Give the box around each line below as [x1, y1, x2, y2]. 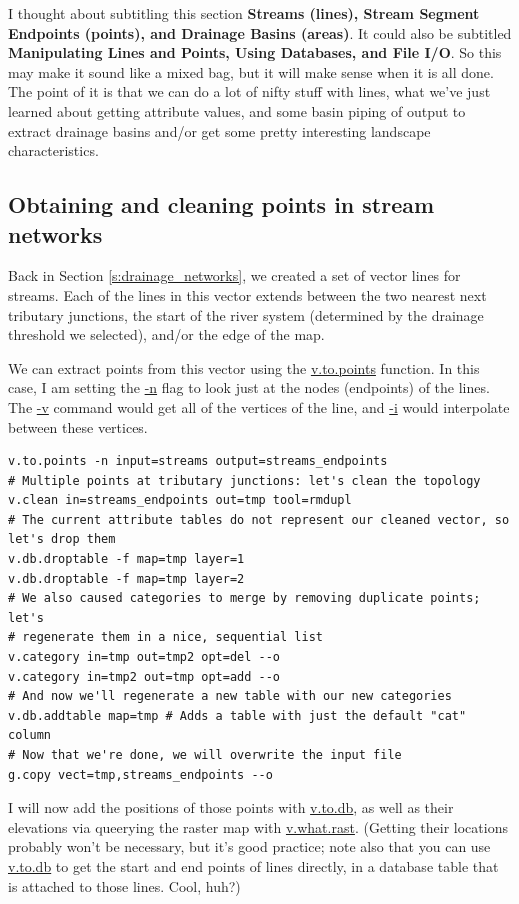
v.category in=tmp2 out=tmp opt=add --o [8, 669, 281, 684]
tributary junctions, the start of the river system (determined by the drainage [8, 304, 484, 325]
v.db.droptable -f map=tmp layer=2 [8, 571, 245, 586]
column [8, 728, 51, 743]
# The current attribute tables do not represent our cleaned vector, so [8, 512, 510, 527]
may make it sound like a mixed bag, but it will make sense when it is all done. [8, 61, 494, 82]
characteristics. [8, 140, 99, 161]
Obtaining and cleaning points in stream [8, 189, 435, 220]
